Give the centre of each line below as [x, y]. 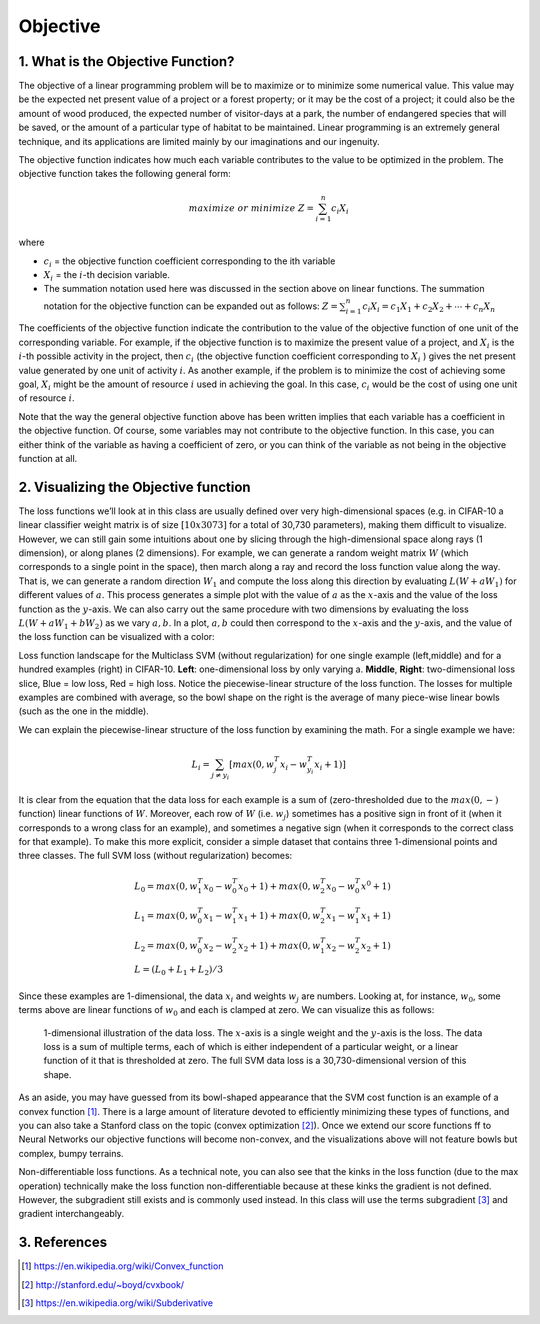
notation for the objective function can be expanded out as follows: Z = [191, 306]
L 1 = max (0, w [166, 917]
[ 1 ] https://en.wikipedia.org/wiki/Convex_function [122, 1266]
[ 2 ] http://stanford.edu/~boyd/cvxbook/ [103, 1284]
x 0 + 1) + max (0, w [279, 887]
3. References [63, 1242]
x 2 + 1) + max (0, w [279, 947]
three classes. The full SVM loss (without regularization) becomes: [155, 856]
